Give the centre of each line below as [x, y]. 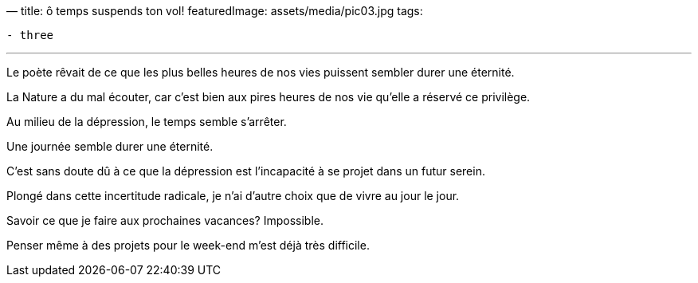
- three [30, 35]
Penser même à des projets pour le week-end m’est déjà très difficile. [188, 245]
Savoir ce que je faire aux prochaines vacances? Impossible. [165, 220]
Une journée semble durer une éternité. [110, 146]
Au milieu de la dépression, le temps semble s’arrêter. [147, 122]
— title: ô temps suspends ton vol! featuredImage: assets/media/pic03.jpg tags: [215, 11]
